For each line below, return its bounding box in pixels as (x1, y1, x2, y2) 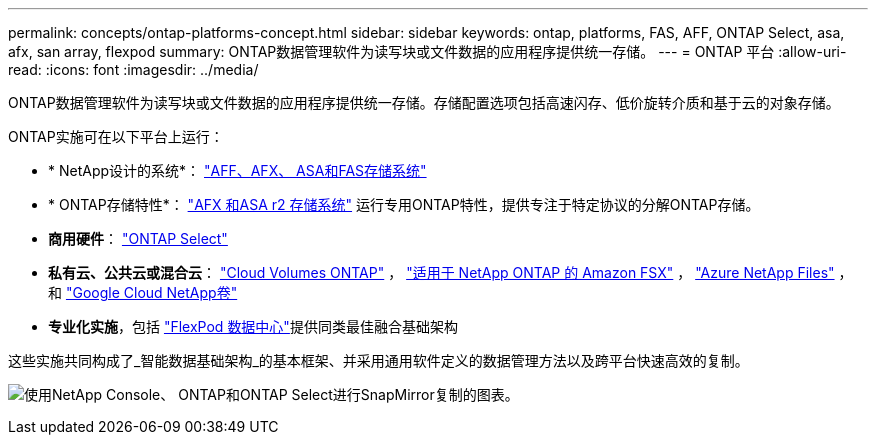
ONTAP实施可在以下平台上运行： (8, 128, 224, 145)
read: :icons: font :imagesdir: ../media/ (8, 61, 259, 78)
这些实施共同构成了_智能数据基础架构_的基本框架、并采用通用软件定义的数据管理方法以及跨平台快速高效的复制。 (8, 352, 749, 369)
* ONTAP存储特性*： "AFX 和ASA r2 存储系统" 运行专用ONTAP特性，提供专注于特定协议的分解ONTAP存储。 (48, 196, 760, 213)
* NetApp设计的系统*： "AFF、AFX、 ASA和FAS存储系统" (48, 162, 427, 179)
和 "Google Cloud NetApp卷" (48, 284, 238, 301)
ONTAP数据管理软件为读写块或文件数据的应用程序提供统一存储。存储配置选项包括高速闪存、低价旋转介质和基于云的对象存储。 (8, 94, 840, 111)
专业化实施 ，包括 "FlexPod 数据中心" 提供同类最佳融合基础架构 (48, 318, 458, 335)
